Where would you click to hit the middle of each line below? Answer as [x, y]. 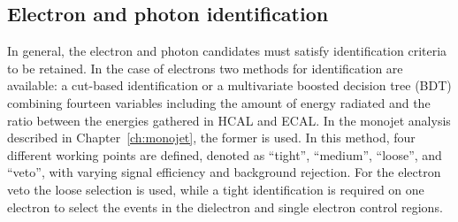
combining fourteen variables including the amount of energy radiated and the [219, 102]
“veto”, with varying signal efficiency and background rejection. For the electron [224, 172]
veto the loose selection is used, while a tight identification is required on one [216, 189]
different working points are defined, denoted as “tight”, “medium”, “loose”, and [225, 154]
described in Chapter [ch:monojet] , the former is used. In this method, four [211, 138]
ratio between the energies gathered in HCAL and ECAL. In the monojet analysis [229, 120]
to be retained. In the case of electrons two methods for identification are [205, 68]
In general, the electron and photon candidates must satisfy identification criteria [227, 51]
